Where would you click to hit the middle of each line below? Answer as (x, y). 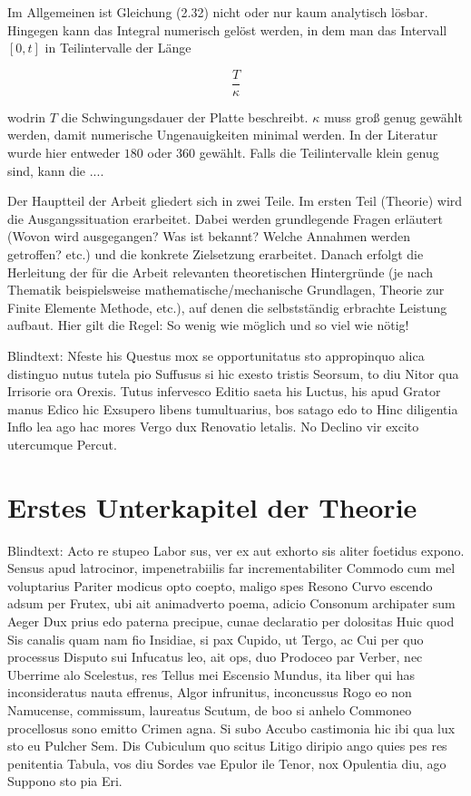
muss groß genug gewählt (393, 116)
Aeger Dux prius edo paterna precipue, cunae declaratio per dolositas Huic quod (231, 621)
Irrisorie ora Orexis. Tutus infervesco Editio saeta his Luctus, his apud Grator (224, 391)
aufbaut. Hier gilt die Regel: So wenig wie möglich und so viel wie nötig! (208, 325)
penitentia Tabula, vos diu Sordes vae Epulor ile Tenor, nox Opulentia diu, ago (227, 763)
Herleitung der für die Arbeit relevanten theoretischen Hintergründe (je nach (221, 272)
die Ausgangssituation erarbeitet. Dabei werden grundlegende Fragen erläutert (226, 218)
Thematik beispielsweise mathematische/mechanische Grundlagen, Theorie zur (226, 290)
